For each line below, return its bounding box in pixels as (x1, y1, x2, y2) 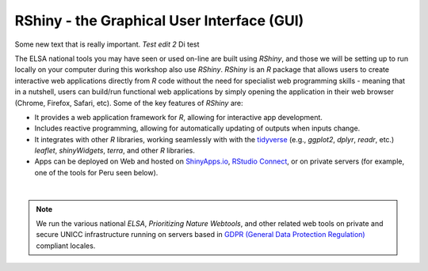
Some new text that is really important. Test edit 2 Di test (14, 40, 200, 49)
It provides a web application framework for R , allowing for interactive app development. (34, 112, 323, 122)
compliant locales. (36, 241, 96, 250)
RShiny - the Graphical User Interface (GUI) (14, 12, 304, 29)
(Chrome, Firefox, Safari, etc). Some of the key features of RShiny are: (14, 98, 243, 107)
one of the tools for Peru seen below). (34, 167, 159, 177)
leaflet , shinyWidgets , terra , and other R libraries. (34, 146, 196, 156)
